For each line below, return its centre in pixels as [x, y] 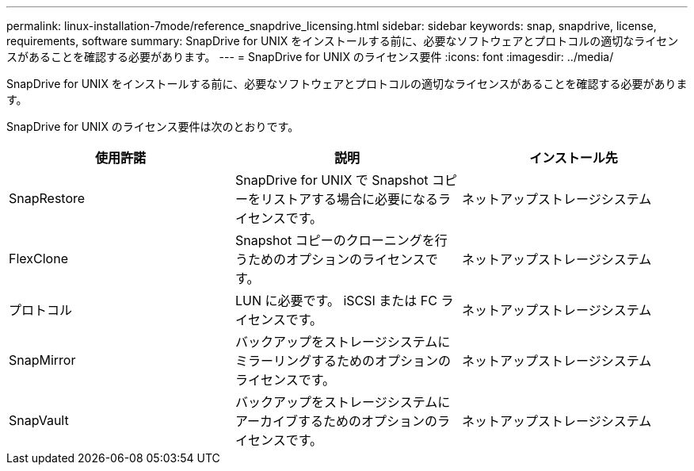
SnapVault [39, 420]
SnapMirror [42, 360]
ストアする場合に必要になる [355, 199]
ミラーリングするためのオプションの [343, 361]
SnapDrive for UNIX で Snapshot [332, 180]
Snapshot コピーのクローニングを [335, 240]
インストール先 [574, 158]
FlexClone [38, 258]
